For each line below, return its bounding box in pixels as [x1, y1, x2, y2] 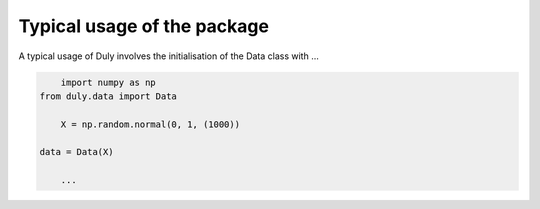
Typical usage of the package [18, 15, 270, 37]
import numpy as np [60, 76, 157, 88]
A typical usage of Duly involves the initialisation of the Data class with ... [18, 50, 320, 62]
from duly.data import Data [39, 90, 177, 102]
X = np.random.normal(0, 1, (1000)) [60, 118, 240, 130]
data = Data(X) [39, 146, 114, 158]
